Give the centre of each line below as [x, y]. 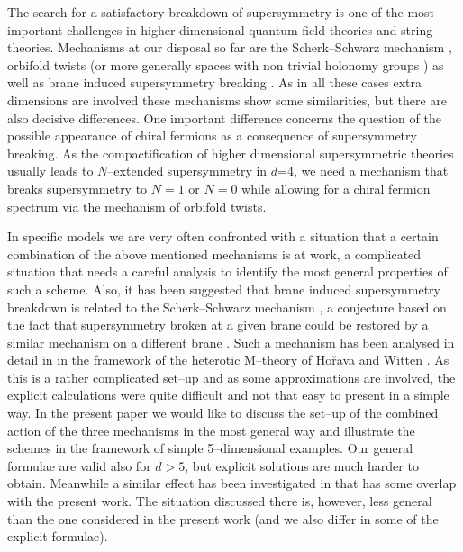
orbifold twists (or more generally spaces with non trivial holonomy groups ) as [226, 64]
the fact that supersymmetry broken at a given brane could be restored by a [218, 325]
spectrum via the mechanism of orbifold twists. [137, 206]
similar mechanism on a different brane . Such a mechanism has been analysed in [231, 342]
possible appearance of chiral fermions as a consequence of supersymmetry [212, 136]
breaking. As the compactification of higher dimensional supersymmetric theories [231, 153]
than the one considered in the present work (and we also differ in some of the [223, 518]
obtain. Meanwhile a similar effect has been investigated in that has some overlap [232, 483]
